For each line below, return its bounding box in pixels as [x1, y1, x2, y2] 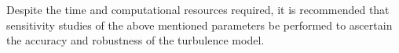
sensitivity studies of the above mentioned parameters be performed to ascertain [6, 16, 393, 33]
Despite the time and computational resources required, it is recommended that [6, 2, 390, 17]
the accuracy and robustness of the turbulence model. [6, 32, 265, 48]
